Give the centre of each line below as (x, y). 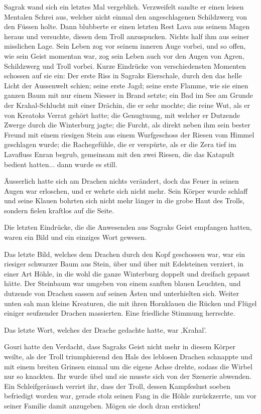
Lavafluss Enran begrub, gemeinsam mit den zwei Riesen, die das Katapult (119, 154)
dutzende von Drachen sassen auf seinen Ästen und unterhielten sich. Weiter (122, 293)
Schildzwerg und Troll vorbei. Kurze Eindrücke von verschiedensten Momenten (125, 65)
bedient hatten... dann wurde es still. (61, 164)
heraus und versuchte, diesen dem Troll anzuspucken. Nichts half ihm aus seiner (127, 36)
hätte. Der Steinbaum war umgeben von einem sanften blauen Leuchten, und (122, 283)
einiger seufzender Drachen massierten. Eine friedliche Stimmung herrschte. (120, 313)
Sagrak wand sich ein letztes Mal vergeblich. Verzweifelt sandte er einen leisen (124, 7)
